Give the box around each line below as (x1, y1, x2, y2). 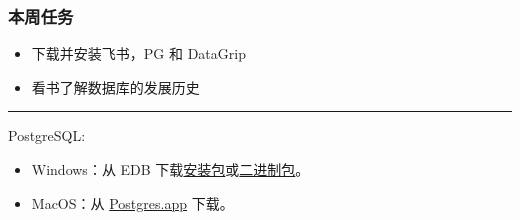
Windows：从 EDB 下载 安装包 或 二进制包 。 (31, 159, 310, 179)
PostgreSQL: (8, 125, 86, 146)
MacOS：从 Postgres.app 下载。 (31, 192, 234, 213)
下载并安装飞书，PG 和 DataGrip (31, 43, 246, 64)
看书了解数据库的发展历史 (31, 76, 200, 97)
